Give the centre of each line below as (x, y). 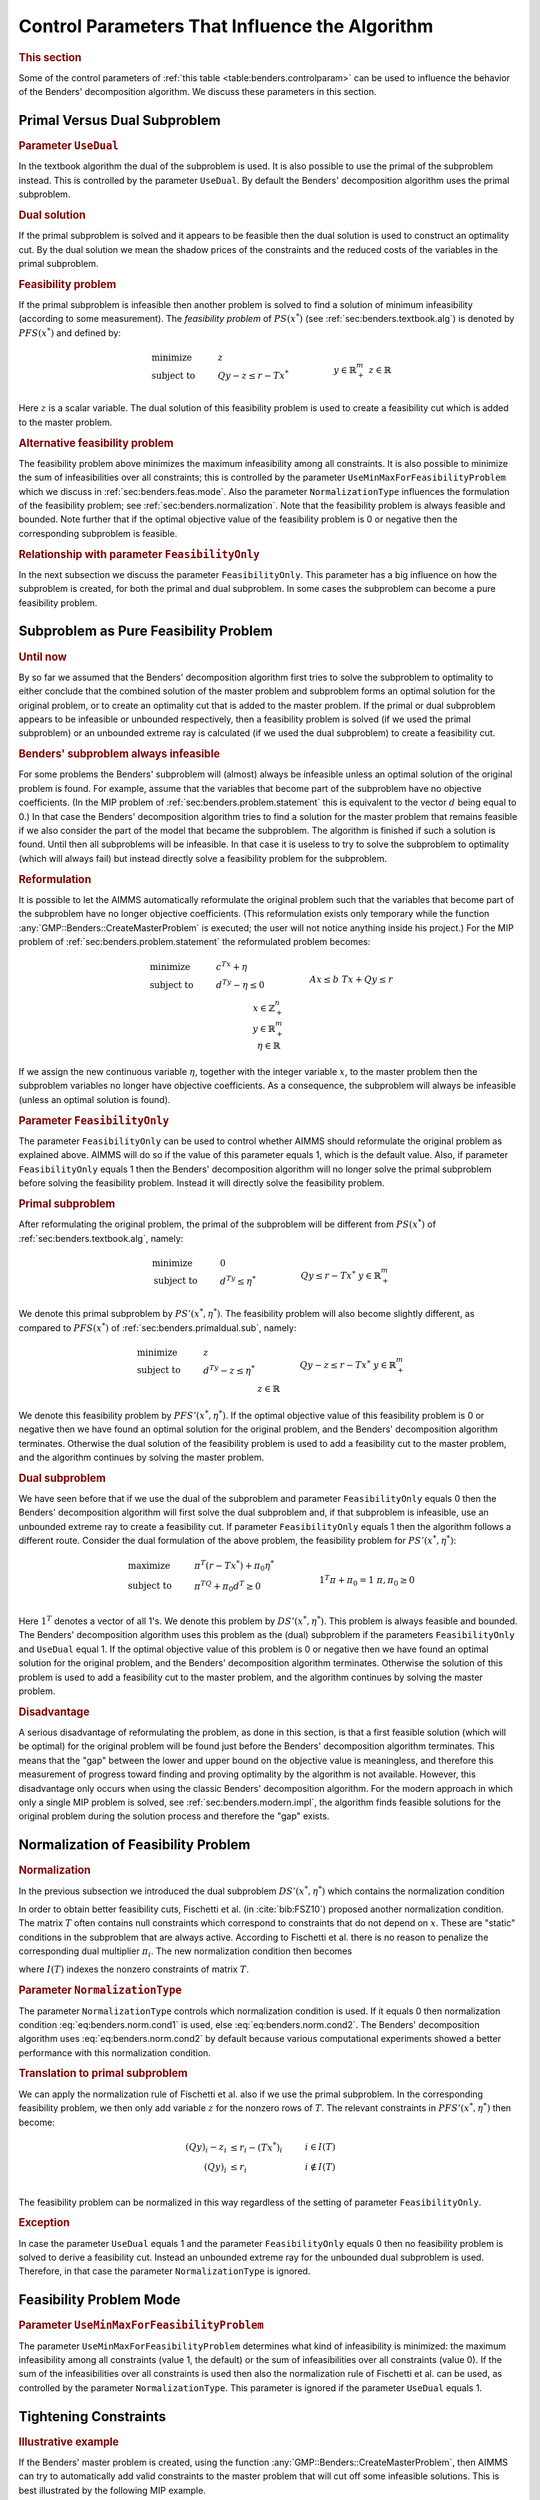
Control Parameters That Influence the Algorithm (226, 26)
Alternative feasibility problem (96, 443)
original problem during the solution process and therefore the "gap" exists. (174, 1816)
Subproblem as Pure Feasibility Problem (146, 631)
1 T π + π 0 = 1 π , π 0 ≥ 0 (366, 1581)
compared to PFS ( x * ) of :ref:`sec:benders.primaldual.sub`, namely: (157, 1327)
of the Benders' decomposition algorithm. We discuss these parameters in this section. (197, 92)
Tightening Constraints (92, 2416)
